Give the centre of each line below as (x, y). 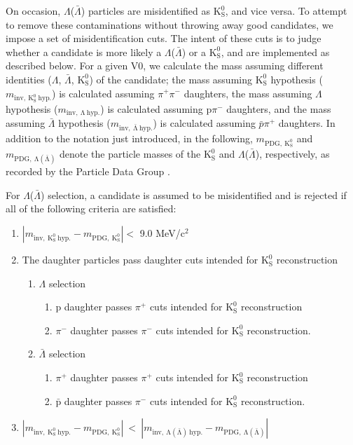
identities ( (29, 79)
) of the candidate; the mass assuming (171, 79)
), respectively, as (292, 154)
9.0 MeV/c (162, 233)
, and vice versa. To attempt (286, 11)
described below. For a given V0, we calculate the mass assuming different (165, 66)
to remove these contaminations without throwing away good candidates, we (169, 24)
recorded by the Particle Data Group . (88, 171)
